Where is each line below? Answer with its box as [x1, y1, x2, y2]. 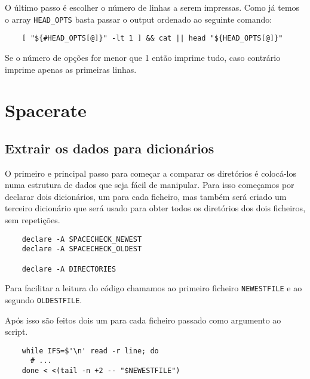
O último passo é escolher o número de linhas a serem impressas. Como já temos [5, 1, 300, 13]
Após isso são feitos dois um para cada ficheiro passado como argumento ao [5, 313, 281, 326]
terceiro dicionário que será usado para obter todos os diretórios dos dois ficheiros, [5, 202, 306, 214]
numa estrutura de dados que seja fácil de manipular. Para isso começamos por [5, 178, 294, 191]
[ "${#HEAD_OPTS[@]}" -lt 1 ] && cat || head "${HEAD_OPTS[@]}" [22, 34, 283, 43]
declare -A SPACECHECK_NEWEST [22, 235, 142, 244]
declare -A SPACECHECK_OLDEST [22, 245, 142, 254]
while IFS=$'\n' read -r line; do [22, 346, 159, 355]
